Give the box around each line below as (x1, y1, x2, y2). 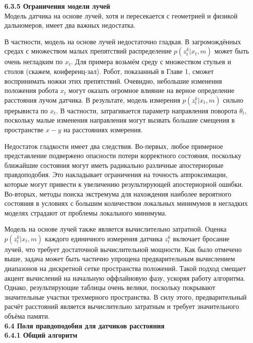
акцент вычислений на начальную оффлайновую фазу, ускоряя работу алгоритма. (4, 272, 245, 283)
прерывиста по (4, 105, 48, 115)
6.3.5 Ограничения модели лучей (4, 1, 110, 11)
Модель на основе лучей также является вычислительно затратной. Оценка (4, 224, 227, 234)
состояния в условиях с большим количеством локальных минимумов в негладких (4, 198, 248, 208)
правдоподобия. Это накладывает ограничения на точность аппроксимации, (4, 169, 228, 180)
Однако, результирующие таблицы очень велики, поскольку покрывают (4, 282, 216, 292)
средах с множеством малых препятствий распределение (4, 46, 172, 56)
